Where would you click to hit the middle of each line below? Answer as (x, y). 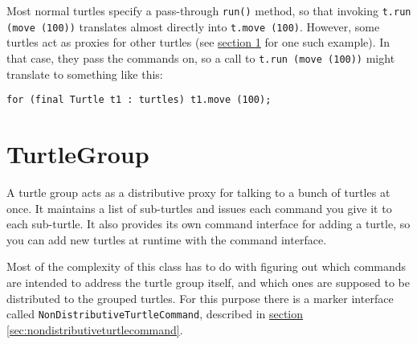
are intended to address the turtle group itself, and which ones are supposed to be (208, 282)
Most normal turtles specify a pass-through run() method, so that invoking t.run (209, 10)
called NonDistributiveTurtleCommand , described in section (155, 314)
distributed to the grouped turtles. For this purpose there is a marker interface (200, 298)
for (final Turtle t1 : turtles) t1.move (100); (139, 100)
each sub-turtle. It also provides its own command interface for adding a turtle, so (208, 224)
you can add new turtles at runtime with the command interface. (167, 239)
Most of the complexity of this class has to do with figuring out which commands (206, 266)
